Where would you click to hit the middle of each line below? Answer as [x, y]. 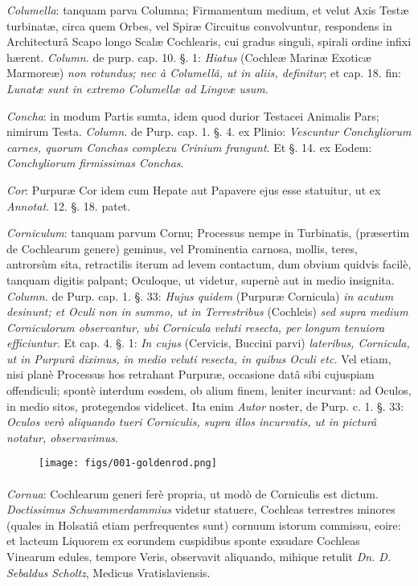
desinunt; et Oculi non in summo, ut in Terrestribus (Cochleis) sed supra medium [207, 311]
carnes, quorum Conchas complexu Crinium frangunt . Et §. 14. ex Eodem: [189, 147]
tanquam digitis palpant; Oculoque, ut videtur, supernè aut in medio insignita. [201, 279]
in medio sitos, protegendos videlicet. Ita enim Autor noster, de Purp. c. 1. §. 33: [205, 406]
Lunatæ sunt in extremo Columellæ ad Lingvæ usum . [137, 88]
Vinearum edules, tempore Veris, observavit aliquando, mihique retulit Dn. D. [199, 557]
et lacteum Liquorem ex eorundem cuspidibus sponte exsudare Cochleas [183, 541]
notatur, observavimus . [62, 437]
